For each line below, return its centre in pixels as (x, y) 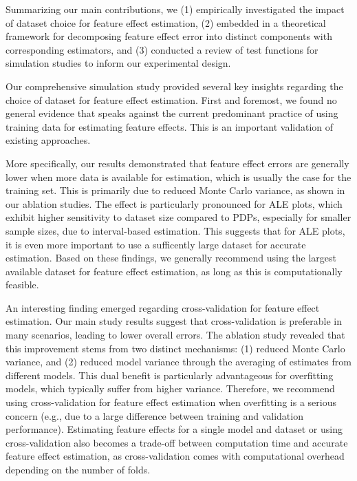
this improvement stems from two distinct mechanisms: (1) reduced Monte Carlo (175, 348)
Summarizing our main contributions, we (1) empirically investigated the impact (175, 9)
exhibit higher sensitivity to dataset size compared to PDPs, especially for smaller (178, 217)
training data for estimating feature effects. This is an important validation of (170, 126)
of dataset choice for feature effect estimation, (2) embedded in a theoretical (166, 22)
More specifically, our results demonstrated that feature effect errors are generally (177, 163)
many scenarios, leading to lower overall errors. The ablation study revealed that (175, 335)
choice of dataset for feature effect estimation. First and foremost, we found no (171, 99)
